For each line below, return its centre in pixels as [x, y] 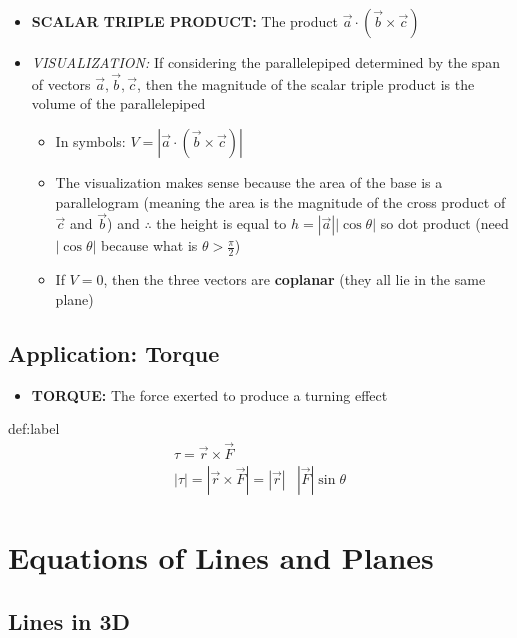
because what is [149, 245]
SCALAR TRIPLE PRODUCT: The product [184, 21]
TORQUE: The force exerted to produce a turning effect [209, 394]
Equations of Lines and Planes [221, 557]
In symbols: [90, 141]
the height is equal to [221, 223]
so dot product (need [444, 223]
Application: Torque [114, 352]
